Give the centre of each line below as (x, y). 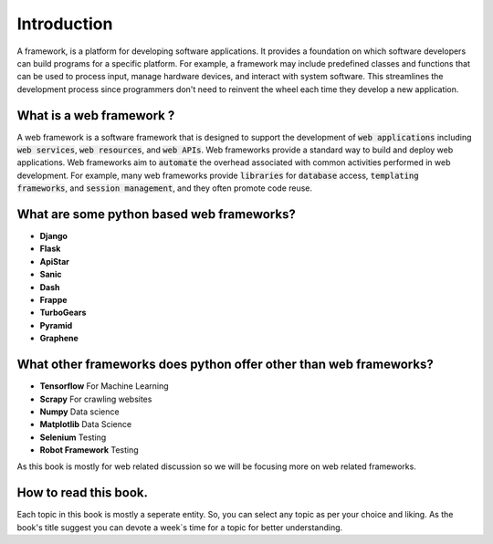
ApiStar (55, 261)
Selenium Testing (73, 437)
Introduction (65, 24)
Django (54, 236)
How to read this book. (83, 493)
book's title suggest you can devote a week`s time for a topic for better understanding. (180, 527)
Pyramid (56, 325)
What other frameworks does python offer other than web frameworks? (225, 365)
